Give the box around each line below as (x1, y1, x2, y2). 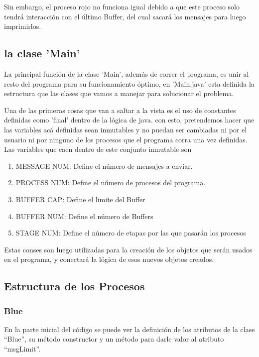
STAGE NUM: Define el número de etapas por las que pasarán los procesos (15, 228, 246, 238)
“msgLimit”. (4, 344, 40, 354)
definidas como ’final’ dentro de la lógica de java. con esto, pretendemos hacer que (4, 115, 255, 125)
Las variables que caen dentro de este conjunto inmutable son (4, 144, 192, 154)
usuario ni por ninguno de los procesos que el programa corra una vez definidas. (4, 134, 248, 144)
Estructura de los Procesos (4, 278, 145, 294)
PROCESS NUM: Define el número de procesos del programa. (15, 177, 206, 188)
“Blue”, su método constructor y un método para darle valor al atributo (4, 334, 224, 344)
